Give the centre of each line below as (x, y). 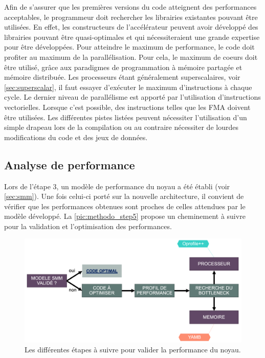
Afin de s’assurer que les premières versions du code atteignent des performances (130, 7)
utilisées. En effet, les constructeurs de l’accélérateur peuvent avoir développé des (131, 27)
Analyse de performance (70, 164)
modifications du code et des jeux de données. (76, 137)
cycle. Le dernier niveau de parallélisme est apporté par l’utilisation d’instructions (132, 97)
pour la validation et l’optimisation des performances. (88, 226)
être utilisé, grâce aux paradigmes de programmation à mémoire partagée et (123, 67)
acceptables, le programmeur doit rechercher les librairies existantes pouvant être (131, 17)
